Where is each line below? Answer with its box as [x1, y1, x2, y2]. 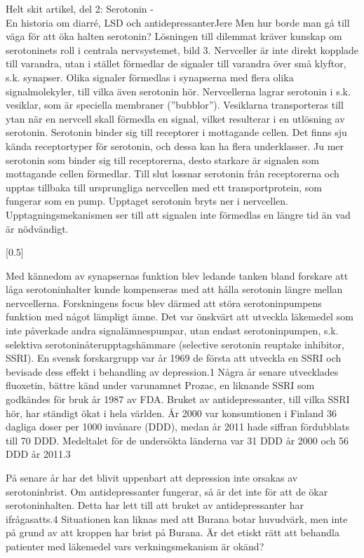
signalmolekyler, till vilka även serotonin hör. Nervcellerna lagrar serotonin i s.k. [6, 83, 351, 98]
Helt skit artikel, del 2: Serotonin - [6, 1, 154, 15]
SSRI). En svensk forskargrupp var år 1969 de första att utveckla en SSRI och [6, 351, 342, 365]
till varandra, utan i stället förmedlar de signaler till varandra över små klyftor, [6, 56, 346, 71]
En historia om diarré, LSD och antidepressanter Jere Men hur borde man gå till [6, 15, 350, 29]
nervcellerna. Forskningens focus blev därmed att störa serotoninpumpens [6, 295, 322, 310]
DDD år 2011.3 [6, 447, 71, 461]
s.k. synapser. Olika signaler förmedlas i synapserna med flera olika [6, 69, 294, 84]
